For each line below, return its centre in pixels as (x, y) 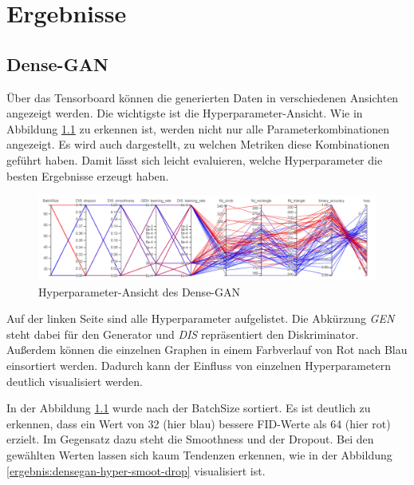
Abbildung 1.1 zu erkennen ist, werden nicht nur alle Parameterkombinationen (198, 128)
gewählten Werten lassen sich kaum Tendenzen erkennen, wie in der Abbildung (199, 454)
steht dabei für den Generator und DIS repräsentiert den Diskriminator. (183, 334)
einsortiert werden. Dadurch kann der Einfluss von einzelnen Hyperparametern (199, 365)
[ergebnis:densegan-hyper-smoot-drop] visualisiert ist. (136, 470)
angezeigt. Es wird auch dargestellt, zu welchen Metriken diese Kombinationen (198, 144)
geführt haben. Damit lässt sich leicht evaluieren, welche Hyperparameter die (195, 159)
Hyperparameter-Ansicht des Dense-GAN (140, 291)
